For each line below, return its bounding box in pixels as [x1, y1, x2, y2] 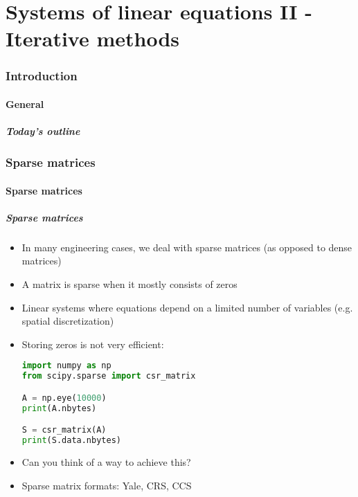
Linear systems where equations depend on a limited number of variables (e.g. [21, 300, 353, 314]
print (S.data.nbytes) [21, 435, 121, 446]
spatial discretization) [21, 314, 114, 328]
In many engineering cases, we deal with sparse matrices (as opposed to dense [21, 240, 352, 254]
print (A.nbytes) [21, 403, 97, 413]
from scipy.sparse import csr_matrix [21, 371, 196, 381]
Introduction [6, 67, 78, 84]
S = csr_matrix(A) [21, 425, 107, 435]
